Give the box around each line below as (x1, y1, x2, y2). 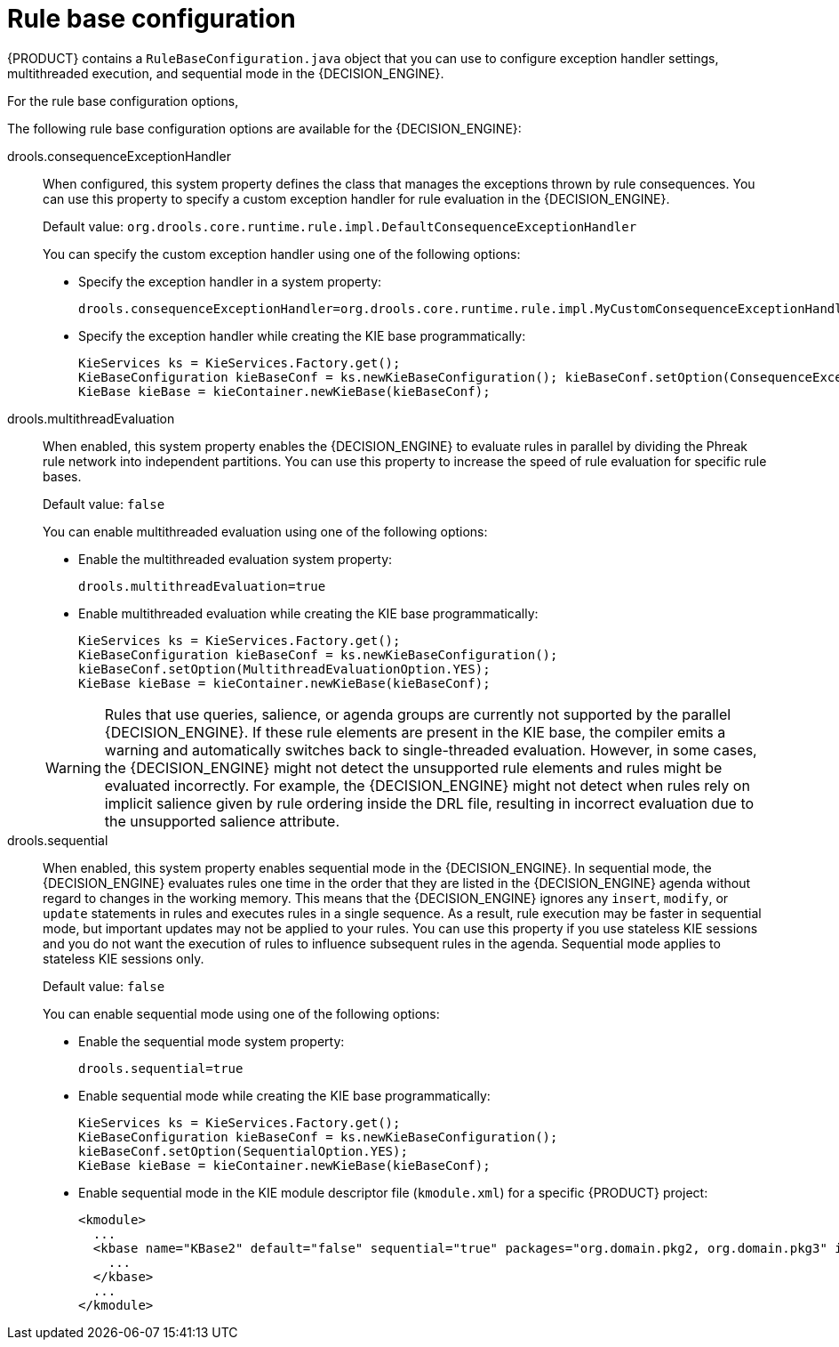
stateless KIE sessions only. (43, 950, 204, 966)
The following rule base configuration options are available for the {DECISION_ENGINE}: (7, 120, 522, 136)
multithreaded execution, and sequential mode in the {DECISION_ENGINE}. (7, 65, 444, 81)
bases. (43, 468, 82, 484)
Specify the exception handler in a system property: (78, 273, 382, 289)
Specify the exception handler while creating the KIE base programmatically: (78, 327, 526, 343)
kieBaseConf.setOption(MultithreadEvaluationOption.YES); (78, 661, 491, 676)
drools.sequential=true (78, 1061, 244, 1076)
